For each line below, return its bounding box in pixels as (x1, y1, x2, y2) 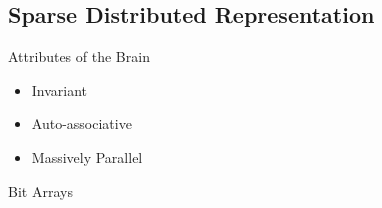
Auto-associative (31, 113, 132, 134)
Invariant (31, 79, 88, 100)
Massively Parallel (31, 146, 143, 167)
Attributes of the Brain (8, 46, 150, 67)
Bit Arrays (8, 180, 73, 201)
